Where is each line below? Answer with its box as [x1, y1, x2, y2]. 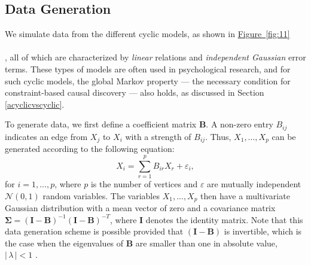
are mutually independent [207, 177, 301, 190]
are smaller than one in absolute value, [135, 236, 278, 249]
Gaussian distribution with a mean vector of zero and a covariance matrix [5, 202, 276, 214]
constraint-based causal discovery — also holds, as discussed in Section [5, 86, 264, 99]
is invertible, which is [224, 225, 302, 237]
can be [272, 130, 296, 142]
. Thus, [205, 130, 231, 142]
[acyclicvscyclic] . [5, 98, 65, 110]
